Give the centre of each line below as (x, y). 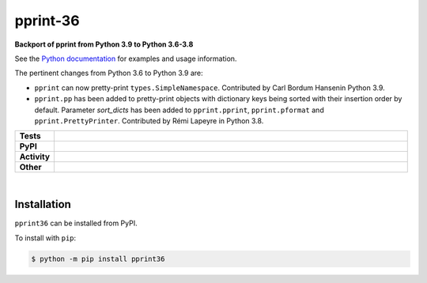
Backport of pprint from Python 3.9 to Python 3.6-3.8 (104, 44)
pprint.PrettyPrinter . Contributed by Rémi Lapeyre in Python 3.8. (149, 121)
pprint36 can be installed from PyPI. (76, 223)
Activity (35, 157)
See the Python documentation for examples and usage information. (126, 58)
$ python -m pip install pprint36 (98, 258)
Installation (43, 204)
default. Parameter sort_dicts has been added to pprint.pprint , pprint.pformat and (179, 110)
